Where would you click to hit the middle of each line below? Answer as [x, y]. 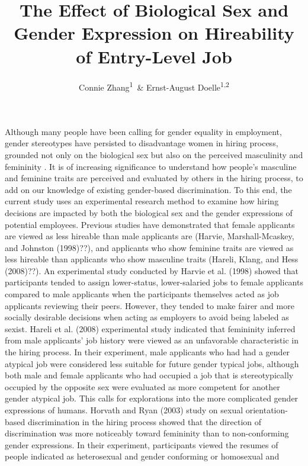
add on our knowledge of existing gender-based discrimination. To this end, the [148, 189]
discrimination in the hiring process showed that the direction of [145, 421]
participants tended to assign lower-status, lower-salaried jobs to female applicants [154, 282]
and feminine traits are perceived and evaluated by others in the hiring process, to [154, 178]
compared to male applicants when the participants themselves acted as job [142, 294]
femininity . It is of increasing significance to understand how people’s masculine [151, 166]
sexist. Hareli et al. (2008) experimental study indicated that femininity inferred [150, 328]
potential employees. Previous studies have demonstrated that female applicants [150, 224]
